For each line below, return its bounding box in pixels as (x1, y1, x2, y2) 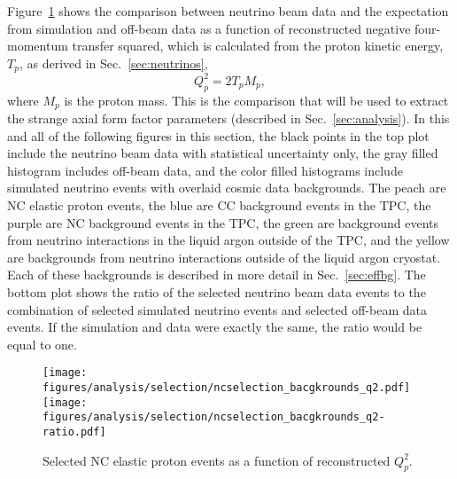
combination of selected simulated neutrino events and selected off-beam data (7, 300, 427, 318)
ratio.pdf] (43, 425, 106, 438)
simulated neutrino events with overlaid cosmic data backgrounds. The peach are (7, 178, 446, 197)
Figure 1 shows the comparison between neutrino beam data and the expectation (7, 2, 449, 20)
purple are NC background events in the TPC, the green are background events (7, 213, 439, 232)
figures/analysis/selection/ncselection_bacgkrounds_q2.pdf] (43, 381, 411, 394)
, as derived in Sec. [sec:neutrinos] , (19, 53, 208, 72)
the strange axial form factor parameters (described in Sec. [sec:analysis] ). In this (7, 108, 450, 127)
